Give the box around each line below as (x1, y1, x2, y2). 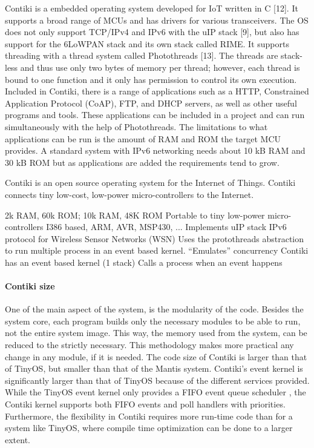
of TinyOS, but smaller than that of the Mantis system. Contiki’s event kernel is (5, 362, 303, 375)
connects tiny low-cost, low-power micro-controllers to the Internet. (5, 188, 254, 200)
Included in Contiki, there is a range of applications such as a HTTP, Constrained (5, 85, 309, 97)
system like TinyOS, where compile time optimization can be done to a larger (5, 421, 293, 434)
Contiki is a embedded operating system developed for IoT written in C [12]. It (5, 2, 298, 14)
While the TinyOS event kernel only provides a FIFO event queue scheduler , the (5, 386, 306, 398)
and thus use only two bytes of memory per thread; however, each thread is (20, 61, 300, 73)
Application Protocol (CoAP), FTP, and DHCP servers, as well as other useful (5, 96, 297, 109)
